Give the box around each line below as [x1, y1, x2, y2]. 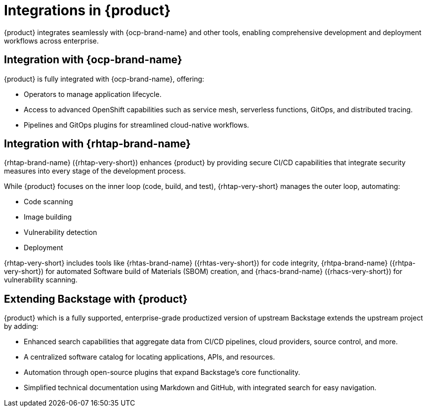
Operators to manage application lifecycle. [24, 90, 162, 98]
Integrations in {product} [4, 2, 171, 19]
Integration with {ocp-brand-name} [4, 53, 182, 66]
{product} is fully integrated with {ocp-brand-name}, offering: [4, 74, 205, 83]
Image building [24, 213, 72, 222]
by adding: [4, 322, 39, 331]
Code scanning [24, 197, 73, 206]
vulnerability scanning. [4, 275, 78, 284]
